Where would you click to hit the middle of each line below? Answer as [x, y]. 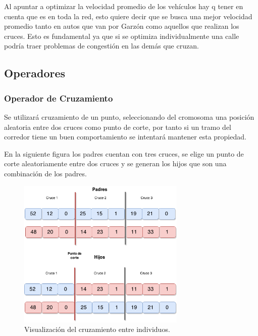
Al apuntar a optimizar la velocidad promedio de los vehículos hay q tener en [124, 6]
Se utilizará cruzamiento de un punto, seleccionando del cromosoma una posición [129, 116]
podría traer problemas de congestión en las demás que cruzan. [101, 46]
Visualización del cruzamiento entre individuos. [97, 329]
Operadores [35, 73]
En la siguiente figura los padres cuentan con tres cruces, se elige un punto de [124, 153]
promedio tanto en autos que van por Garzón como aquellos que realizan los [122, 26]
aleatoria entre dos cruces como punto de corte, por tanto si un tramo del [118, 127]
